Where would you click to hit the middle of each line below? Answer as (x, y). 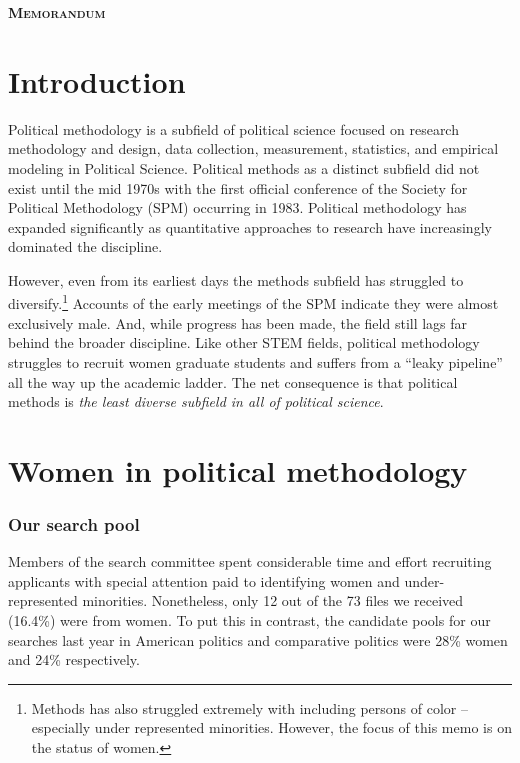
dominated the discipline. (85, 246)
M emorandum (57, 12)
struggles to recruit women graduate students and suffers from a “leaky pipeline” (255, 361)
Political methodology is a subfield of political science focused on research (233, 128)
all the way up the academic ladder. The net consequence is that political (233, 381)
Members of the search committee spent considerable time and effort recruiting (250, 561)
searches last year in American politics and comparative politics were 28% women (258, 639)
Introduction (97, 80)
